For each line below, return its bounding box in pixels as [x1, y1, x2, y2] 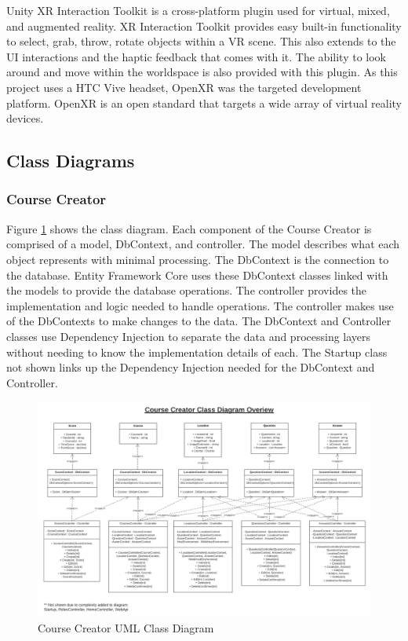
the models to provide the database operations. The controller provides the [6, 282, 367, 299]
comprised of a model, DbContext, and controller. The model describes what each [6, 236, 400, 252]
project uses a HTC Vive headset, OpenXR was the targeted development [6, 79, 362, 95]
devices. [6, 110, 44, 126]
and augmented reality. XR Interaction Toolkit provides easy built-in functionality [6, 17, 402, 34]
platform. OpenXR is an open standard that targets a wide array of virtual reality [6, 94, 402, 111]
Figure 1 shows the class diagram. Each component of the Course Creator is [6, 220, 372, 236]
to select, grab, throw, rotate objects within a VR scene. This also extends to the [6, 33, 396, 49]
